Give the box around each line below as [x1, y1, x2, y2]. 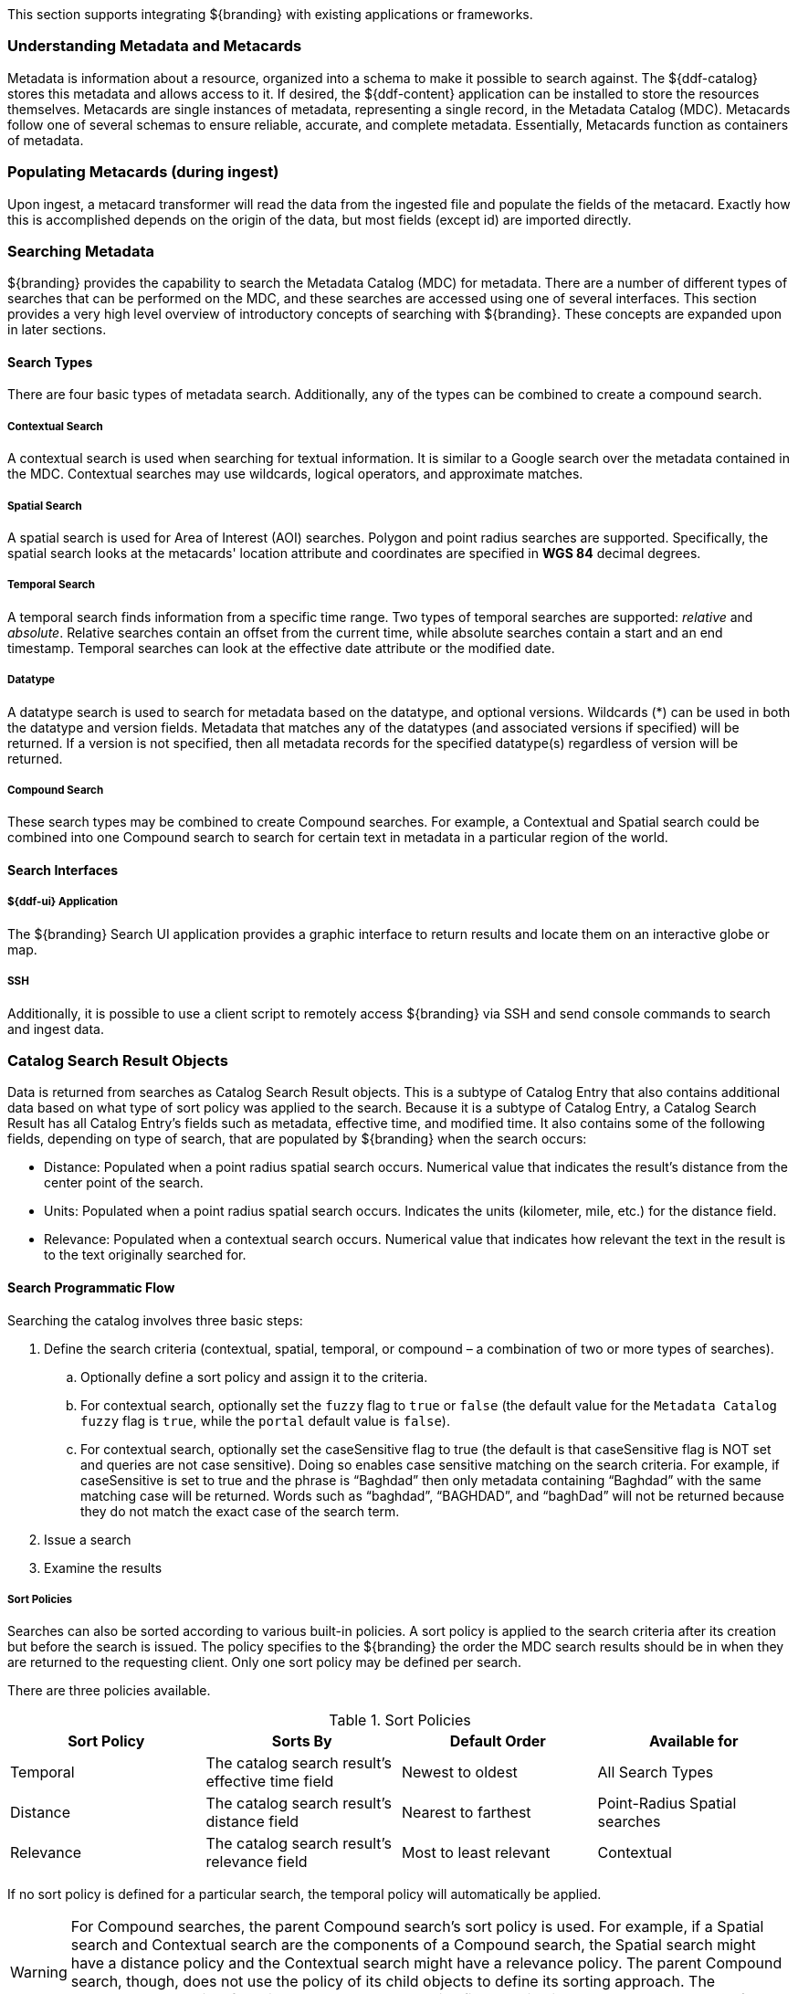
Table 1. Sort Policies [329, 1711, 471, 1730]
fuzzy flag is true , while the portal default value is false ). [80, 1412, 450, 1429]
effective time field [205, 1772, 334, 1791]
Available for [648, 1732, 739, 1751]
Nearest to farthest [402, 1803, 531, 1822]
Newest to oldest [402, 1763, 518, 1782]
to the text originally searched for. [44, 1247, 247, 1263]
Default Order [449, 1732, 546, 1751]
